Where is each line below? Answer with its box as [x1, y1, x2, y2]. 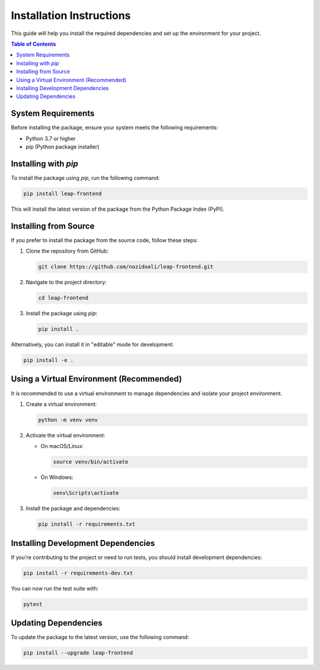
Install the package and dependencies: [25, 505, 121, 512]
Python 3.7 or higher [25, 135, 76, 142]
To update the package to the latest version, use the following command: [11, 634, 189, 641]
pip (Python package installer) [25, 143, 100, 150]
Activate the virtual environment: [25, 431, 106, 439]
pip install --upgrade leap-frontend [23, 650, 133, 656]
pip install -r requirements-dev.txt [23, 570, 133, 576]
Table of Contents [11, 40, 56, 47]
